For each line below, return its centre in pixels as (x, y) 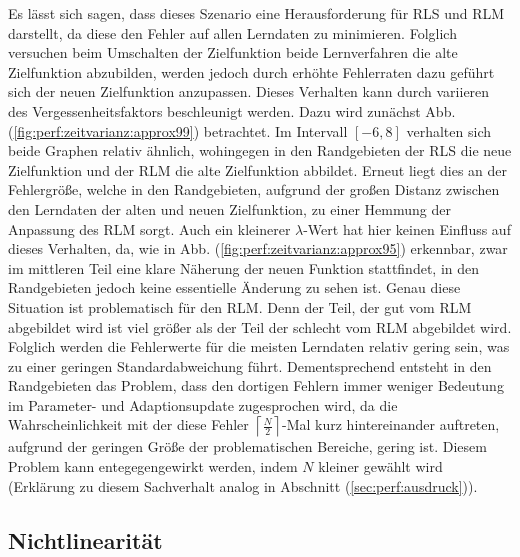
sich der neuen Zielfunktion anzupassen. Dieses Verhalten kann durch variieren (249, 91)
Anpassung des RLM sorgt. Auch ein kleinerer (149, 228)
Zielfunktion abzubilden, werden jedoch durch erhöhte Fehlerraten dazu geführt (251, 71)
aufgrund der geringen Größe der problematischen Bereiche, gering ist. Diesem (247, 446)
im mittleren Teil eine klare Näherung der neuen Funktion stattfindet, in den (244, 267)
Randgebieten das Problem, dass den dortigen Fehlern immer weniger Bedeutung (256, 385)
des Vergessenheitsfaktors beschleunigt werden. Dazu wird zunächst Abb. (232, 110)
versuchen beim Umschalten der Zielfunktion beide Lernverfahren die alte (233, 52)
